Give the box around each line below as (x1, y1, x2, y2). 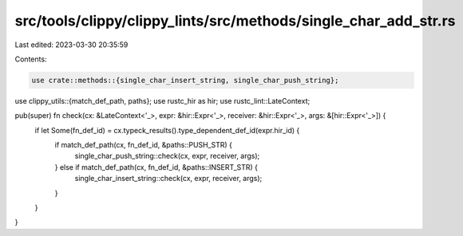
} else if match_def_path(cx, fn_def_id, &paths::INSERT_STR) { (54, 162, 259, 171)
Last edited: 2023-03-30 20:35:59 (14, 40, 129, 49)
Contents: (14, 54, 47, 64)
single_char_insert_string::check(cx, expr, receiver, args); (74, 174, 263, 183)
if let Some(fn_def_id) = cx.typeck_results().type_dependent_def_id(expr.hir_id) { (34, 125, 300, 135)
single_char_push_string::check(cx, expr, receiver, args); (74, 151, 260, 161)
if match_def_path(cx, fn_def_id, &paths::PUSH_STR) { (54, 140, 233, 150)
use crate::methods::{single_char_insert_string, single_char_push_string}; (31, 76, 339, 85)
